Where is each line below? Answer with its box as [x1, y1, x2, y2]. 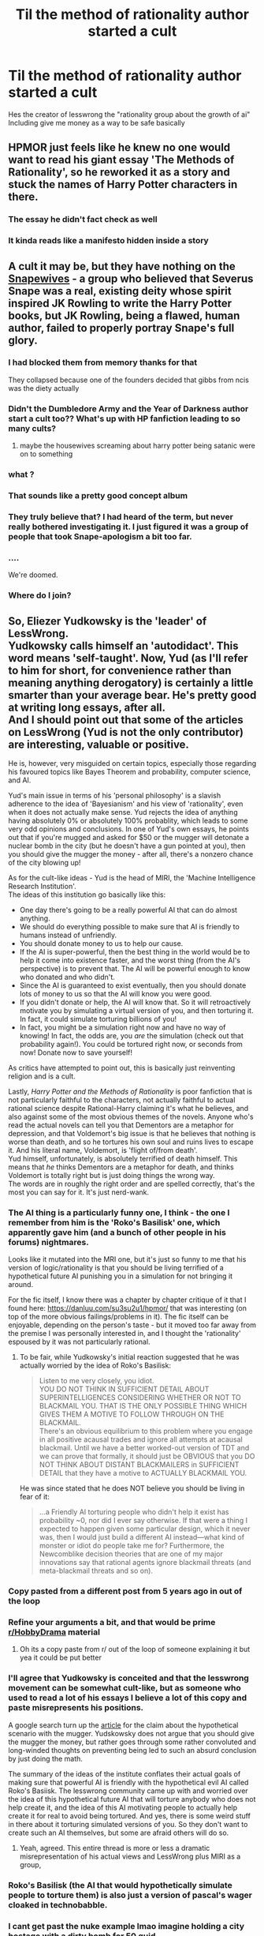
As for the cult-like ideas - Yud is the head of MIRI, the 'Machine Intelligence [8, 872, 256, 882]
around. [8, 1280, 34, 1289]
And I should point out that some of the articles [8, 713, 244, 726]
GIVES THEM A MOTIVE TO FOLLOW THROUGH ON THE [39, 1409, 225, 1419]
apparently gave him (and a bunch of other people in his [8, 1226, 226, 1237]
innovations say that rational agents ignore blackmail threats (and [39, 1558, 251, 1567]
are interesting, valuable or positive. [8, 737, 189, 751]
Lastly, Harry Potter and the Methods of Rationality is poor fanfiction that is [8, 1086, 253, 1096]
